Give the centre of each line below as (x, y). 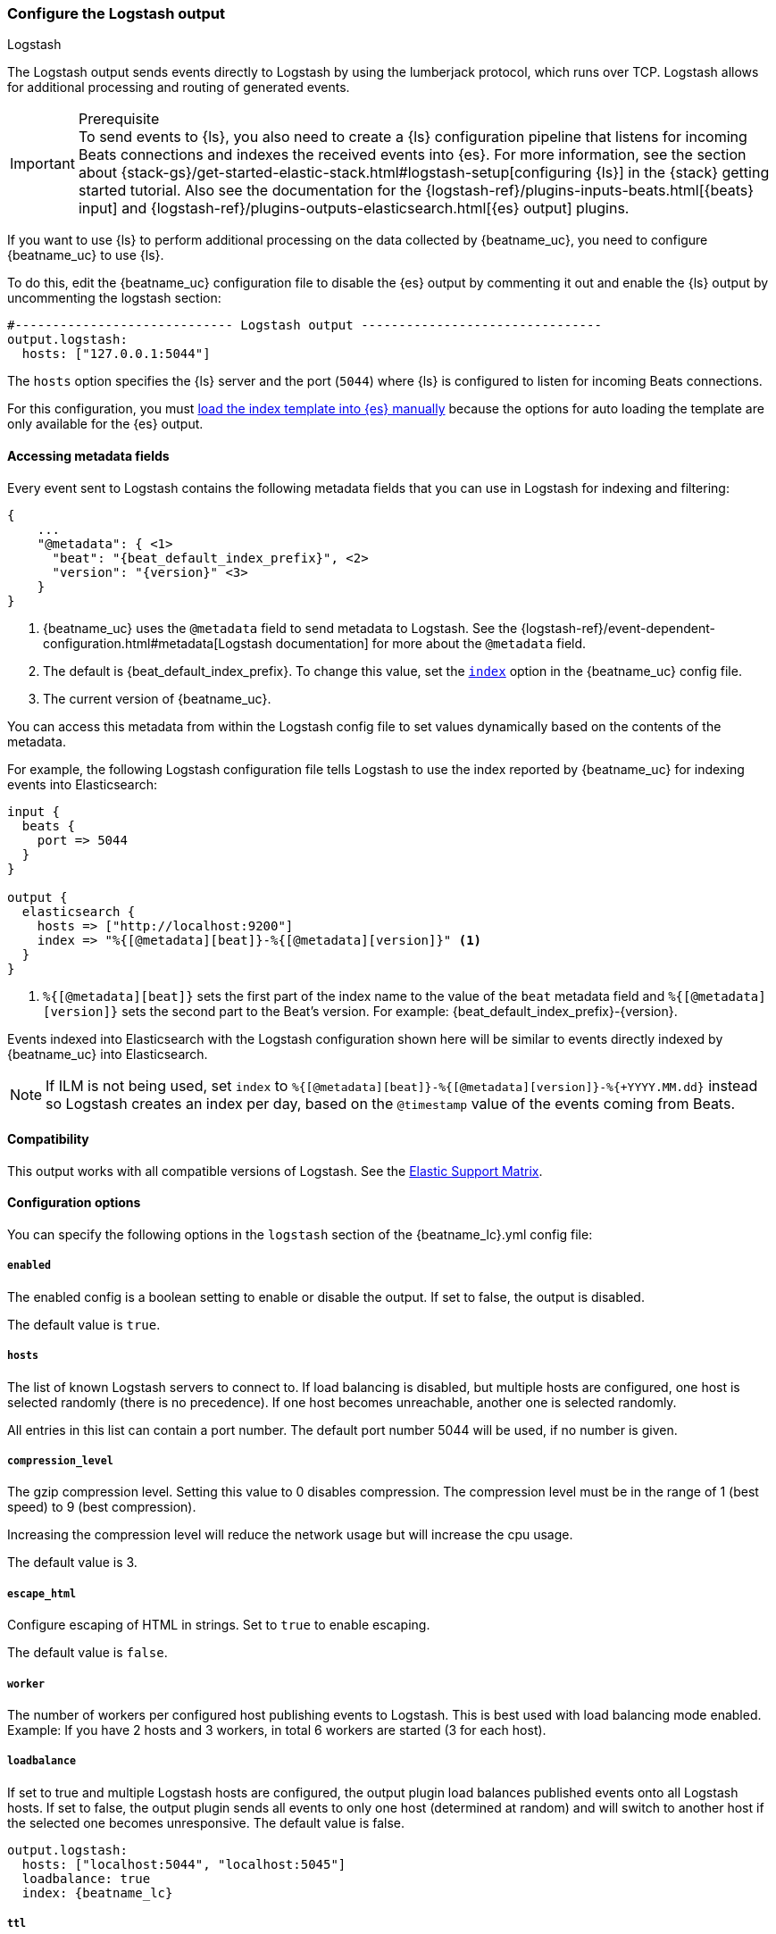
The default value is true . (84, 1324)
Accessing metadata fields (88, 455)
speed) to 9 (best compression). (102, 1507)
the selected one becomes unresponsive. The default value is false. (206, 1822)
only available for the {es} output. (105, 424)
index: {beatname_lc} (97, 1892)
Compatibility (48, 1139)
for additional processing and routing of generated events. (179, 88)
